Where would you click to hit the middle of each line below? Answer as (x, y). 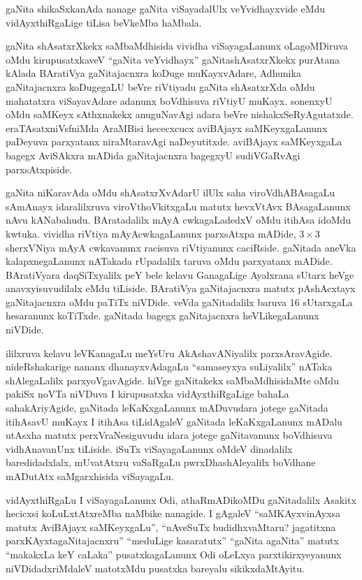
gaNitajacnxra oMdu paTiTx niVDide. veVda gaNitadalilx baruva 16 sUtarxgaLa (179, 302)
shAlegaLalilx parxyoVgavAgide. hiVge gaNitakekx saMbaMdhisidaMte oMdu (172, 380)
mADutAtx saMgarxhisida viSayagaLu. (90, 476)
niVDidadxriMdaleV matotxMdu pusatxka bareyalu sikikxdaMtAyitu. (155, 568)
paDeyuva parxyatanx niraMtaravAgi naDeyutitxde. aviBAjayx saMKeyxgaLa (174, 142)
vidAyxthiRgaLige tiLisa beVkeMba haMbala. (104, 22)
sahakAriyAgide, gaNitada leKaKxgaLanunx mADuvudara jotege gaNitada (167, 408)
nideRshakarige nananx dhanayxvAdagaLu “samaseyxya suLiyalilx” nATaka (169, 367)
